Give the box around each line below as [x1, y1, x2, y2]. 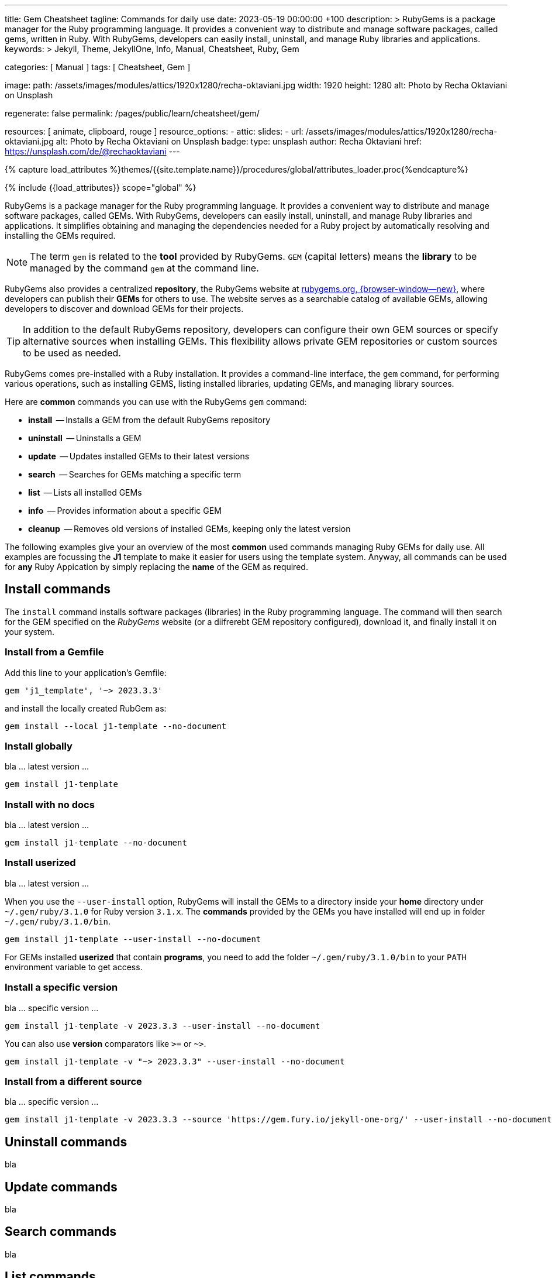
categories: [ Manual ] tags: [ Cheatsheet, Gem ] [5, 62, 191, 72]
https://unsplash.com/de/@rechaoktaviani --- [5, 146, 180, 156]
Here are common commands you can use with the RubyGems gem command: [5, 397, 307, 407]
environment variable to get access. [5, 961, 143, 972]
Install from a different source [5, 1075, 142, 1087]
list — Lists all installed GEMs [28, 487, 142, 497]
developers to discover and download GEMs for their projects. [5, 304, 244, 314]
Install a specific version [5, 981, 118, 994]
